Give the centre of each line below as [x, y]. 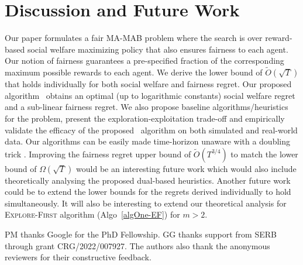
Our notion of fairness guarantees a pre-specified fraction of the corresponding [144, 61]
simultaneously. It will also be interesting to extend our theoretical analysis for [146, 203]
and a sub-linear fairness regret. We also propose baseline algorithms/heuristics [147, 107]
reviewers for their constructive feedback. [78, 257]
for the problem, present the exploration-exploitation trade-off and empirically [145, 118]
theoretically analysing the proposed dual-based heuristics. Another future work [148, 180]
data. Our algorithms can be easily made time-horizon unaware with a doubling [147, 141]
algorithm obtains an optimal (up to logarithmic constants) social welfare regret [150, 95]
